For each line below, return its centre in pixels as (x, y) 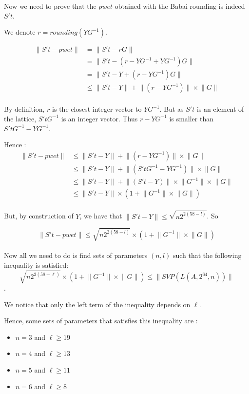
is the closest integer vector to (97, 109)
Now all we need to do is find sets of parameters (76, 255)
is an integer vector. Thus (99, 118)
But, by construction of (39, 216)
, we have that (101, 216)
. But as (172, 109)
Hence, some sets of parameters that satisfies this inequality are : (101, 321)
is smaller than (191, 118)
